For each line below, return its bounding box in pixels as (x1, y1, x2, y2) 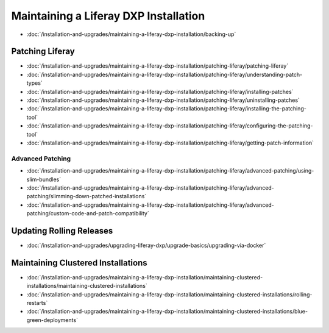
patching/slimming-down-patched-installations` (26, 193, 147, 200)
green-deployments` (26, 316, 79, 323)
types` (26, 79, 43, 87)
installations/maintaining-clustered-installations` (26, 282, 147, 290)
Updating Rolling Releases (11, 226, 113, 236)
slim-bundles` (26, 176, 62, 183)
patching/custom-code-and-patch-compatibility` (26, 210, 149, 217)
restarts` (26, 299, 48, 307)
